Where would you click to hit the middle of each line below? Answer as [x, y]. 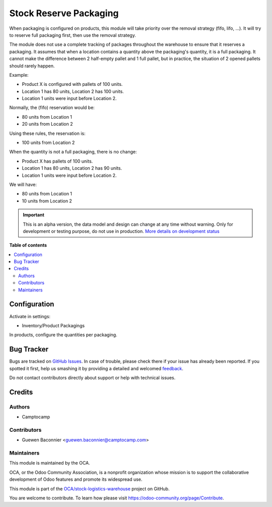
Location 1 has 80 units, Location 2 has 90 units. [72, 168]
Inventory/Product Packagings [53, 325]
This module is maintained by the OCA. [50, 463]
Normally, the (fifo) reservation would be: [52, 108]
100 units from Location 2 [48, 143]
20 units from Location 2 [47, 124]
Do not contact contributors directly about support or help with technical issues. [92, 378]
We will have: [23, 184]
